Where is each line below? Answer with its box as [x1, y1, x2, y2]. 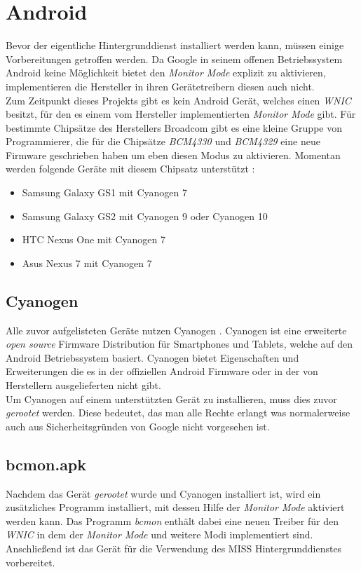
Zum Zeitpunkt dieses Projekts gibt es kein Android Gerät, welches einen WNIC [6, 93, 351, 107]
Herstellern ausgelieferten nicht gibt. [6, 378, 161, 393]
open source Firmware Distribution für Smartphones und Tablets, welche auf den [6, 336, 353, 351]
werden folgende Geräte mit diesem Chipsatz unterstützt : [6, 161, 255, 176]
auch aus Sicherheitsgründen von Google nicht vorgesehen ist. [6, 418, 270, 433]
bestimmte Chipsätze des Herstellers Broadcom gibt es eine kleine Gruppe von [6, 120, 342, 135]
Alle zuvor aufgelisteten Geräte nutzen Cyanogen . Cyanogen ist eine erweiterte [6, 322, 347, 337]
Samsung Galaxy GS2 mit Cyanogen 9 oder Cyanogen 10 [22, 208, 268, 223]
